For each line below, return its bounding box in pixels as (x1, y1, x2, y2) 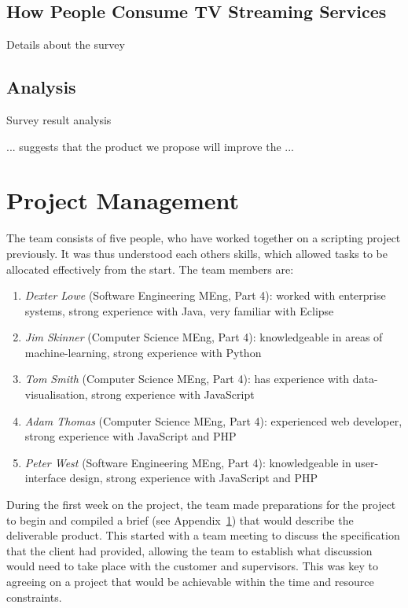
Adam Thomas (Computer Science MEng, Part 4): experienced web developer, (24, 412, 402, 429)
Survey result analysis (6, 112, 112, 127)
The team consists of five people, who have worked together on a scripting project (6, 230, 401, 246)
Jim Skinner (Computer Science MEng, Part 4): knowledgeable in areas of (24, 329, 383, 345)
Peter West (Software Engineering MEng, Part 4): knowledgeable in (24, 454, 351, 470)
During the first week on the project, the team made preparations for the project (6, 496, 396, 513)
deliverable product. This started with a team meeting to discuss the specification (6, 527, 400, 544)
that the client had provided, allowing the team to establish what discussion (6, 542, 373, 558)
